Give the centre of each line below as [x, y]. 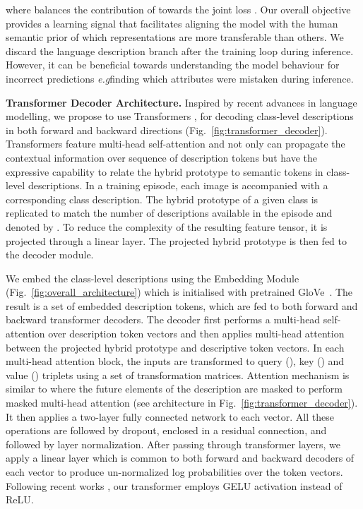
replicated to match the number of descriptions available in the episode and [169, 213]
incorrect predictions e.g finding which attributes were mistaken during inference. [180, 78]
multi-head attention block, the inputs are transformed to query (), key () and [175, 361]
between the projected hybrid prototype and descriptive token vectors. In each [175, 347]
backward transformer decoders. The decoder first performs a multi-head [163, 319]
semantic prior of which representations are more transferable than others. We [175, 37]
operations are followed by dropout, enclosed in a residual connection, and [166, 430]
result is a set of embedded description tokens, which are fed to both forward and [182, 305]
